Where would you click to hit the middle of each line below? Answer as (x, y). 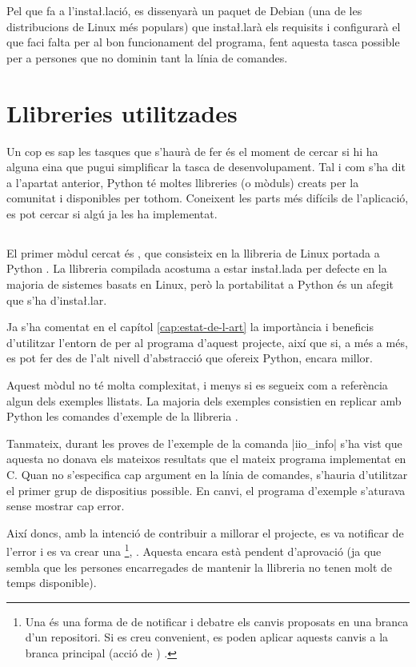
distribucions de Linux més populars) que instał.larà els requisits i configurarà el (204, 26)
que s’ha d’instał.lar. (57, 300)
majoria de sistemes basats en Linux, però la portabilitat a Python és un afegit (200, 284)
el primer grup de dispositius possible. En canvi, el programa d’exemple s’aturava (206, 490)
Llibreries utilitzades (122, 112)
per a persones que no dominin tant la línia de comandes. (147, 57)
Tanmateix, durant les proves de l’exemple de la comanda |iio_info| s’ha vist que (204, 443)
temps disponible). (52, 583)
